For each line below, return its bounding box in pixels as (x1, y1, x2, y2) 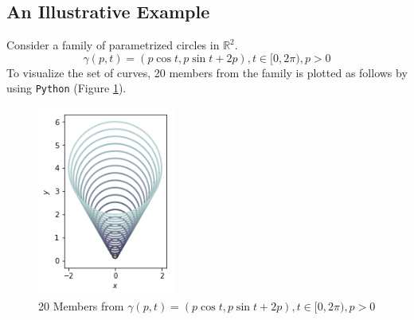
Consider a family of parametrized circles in (6, 37, 220, 53)
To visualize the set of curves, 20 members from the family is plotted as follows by (6, 64, 408, 80)
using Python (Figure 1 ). (6, 80, 127, 96)
